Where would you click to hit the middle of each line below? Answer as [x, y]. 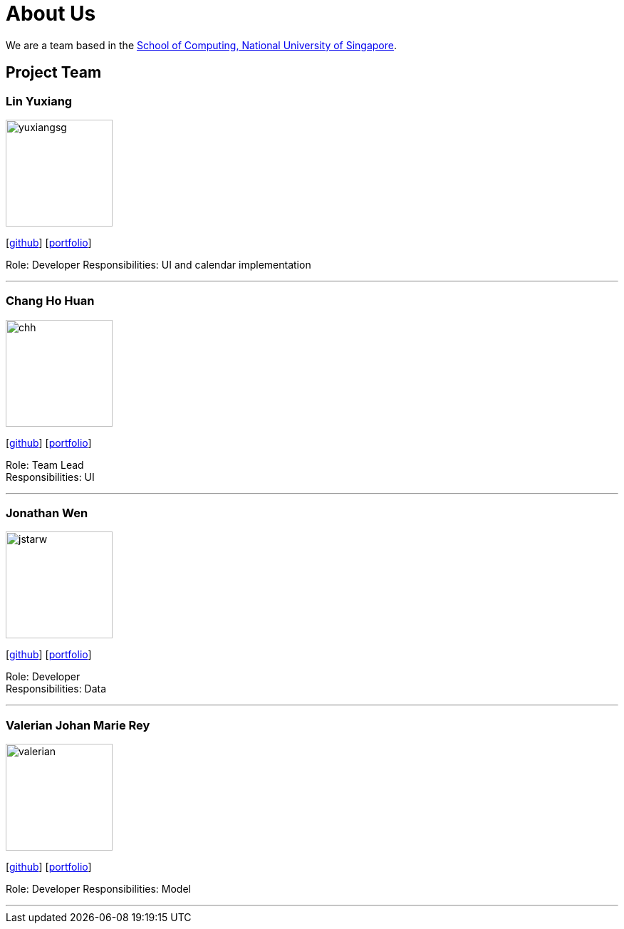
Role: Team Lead [45, 465]
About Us [51, 14]
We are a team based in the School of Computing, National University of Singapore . [202, 45]
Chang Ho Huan [50, 301]
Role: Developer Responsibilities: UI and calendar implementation [158, 264]
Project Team [54, 73]
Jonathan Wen [47, 513]
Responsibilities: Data [56, 689]
